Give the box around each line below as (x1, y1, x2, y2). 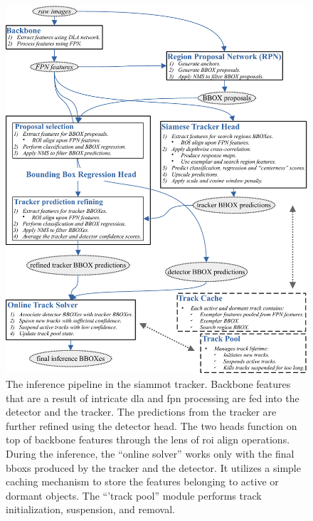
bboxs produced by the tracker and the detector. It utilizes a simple (6, 460, 301, 475)
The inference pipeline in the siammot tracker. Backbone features (6, 377, 291, 391)
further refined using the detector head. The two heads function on (6, 418, 297, 433)
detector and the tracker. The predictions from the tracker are (6, 404, 277, 419)
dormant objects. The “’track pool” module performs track (6, 488, 262, 502)
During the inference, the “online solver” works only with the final (6, 446, 295, 461)
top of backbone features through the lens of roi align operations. (6, 432, 290, 447)
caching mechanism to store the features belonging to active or (6, 474, 279, 489)
